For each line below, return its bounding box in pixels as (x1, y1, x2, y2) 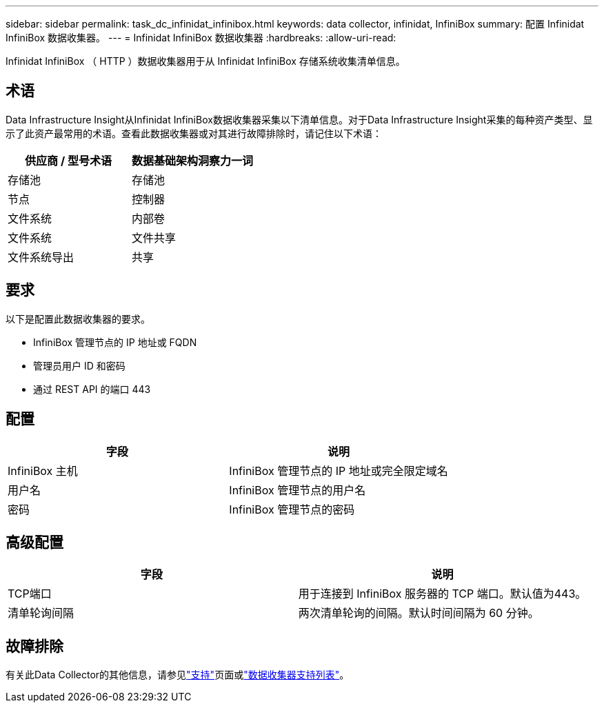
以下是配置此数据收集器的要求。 (6, 312, 150, 325)
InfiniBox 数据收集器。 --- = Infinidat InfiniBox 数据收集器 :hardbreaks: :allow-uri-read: (6, 32, 396, 43)
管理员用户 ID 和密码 (33, 359, 125, 372)
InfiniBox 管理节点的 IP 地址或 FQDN (33, 336, 197, 348)
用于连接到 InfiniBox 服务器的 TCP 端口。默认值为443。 (298, 587, 587, 601)
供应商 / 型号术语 (25, 153, 112, 168)
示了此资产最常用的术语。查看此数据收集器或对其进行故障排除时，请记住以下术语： (6, 127, 382, 139)
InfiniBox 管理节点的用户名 (229, 483, 366, 497)
